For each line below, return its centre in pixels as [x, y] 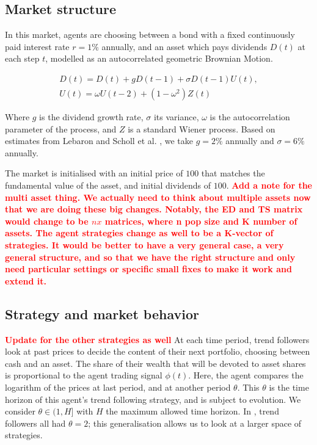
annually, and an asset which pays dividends [184, 46]
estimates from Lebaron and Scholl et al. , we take [99, 141]
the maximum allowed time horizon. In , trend [192, 411]
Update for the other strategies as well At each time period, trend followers [157, 339]
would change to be [47, 221]
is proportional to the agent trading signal [84, 375]
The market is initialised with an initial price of [94, 173]
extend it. [26, 280]
